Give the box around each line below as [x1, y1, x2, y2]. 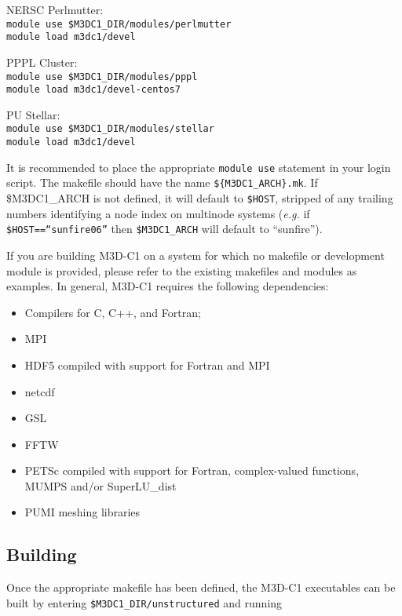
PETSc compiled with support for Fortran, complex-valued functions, [24, 462, 360, 479]
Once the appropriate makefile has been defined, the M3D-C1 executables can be [6, 579, 396, 596]
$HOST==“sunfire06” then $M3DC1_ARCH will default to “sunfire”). [6, 221, 323, 237]
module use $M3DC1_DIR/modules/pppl [6, 71, 198, 82]
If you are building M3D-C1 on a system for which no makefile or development [6, 246, 385, 263]
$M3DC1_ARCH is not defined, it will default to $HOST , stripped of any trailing [6, 190, 393, 206]
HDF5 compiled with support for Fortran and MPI [24, 356, 270, 373]
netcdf [24, 383, 55, 399]
